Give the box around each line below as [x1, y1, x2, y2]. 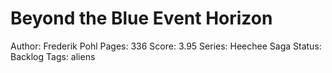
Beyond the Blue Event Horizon [10, 7, 273, 30]
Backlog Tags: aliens [10, 50, 96, 62]
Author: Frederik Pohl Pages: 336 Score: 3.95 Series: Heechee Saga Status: [10, 40, 322, 52]
